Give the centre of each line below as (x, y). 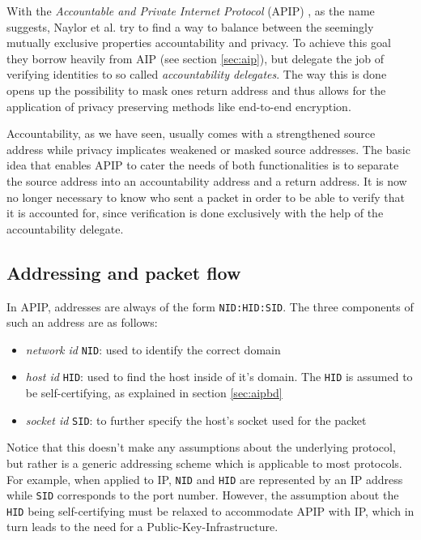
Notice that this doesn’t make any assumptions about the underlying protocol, (201, 447)
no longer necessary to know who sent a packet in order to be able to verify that (206, 197)
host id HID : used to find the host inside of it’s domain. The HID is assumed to (219, 377)
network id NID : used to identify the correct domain (153, 349)
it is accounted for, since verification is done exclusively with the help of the (195, 213)
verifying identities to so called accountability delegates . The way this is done (197, 74)
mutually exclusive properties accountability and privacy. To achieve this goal (199, 43)
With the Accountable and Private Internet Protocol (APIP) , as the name (191, 11)
